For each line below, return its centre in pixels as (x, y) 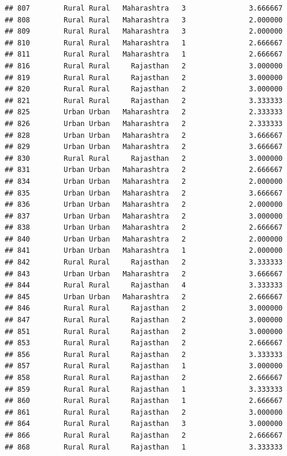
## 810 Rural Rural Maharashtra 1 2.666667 (144, 43)
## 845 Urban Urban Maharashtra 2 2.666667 (144, 297)
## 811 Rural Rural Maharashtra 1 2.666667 (144, 54)
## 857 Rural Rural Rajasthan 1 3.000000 (144, 366)
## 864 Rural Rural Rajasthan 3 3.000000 (144, 424)
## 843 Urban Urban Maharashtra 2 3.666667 (144, 274)
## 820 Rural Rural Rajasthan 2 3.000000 (144, 89)
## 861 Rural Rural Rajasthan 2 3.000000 (144, 412)
